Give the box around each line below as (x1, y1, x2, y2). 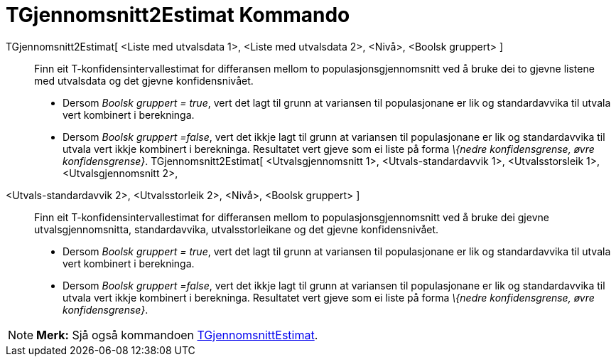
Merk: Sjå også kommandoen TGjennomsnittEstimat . (36, 327, 318, 342)
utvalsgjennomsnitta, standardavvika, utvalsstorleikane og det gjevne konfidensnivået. (34, 223, 439, 235)
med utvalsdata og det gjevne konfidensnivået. (34, 74, 254, 87)
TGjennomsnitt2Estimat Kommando (6, 3, 350, 27)
